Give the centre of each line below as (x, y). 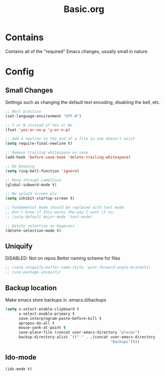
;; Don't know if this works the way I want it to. (60, 212)
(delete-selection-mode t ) (33, 230)
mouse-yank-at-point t (42, 328)
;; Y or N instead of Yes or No (39, 125)
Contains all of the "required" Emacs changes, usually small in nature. (77, 51)
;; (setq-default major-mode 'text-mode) (49, 217)
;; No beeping (20, 166)
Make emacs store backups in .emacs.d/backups (56, 300)
